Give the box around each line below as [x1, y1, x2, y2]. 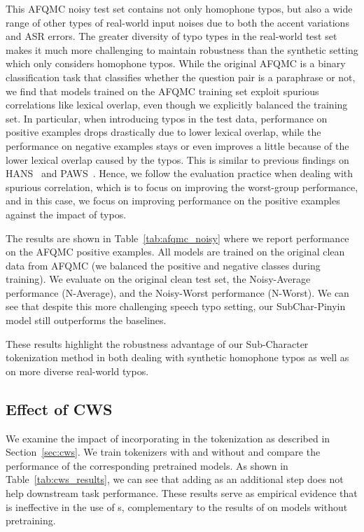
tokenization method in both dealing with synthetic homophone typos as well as [6, 350, 349, 365]
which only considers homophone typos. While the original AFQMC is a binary [6, 56, 346, 71]
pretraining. [6, 513, 56, 528]
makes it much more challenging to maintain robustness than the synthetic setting [6, 42, 358, 57]
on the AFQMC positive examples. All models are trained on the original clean [6, 244, 345, 259]
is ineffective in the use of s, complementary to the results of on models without [6, 499, 348, 514]
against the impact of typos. [6, 206, 127, 221]
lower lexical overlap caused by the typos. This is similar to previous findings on [6, 152, 349, 167]
